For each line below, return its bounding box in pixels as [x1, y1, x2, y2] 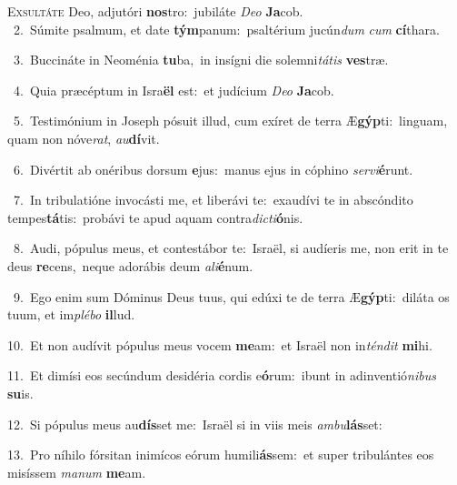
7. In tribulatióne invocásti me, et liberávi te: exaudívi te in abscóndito [13, 190, 413, 209]
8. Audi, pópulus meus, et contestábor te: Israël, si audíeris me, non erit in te [13, 238, 449, 258]
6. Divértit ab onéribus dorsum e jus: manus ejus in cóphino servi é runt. [13, 159, 413, 178]
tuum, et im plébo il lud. [7, 305, 135, 324]
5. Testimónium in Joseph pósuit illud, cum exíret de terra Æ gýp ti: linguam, [13, 111, 448, 130]
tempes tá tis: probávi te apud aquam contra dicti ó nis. [7, 207, 303, 227]
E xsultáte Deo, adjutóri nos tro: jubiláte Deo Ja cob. [7, 2, 303, 20]
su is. [7, 383, 34, 402]
